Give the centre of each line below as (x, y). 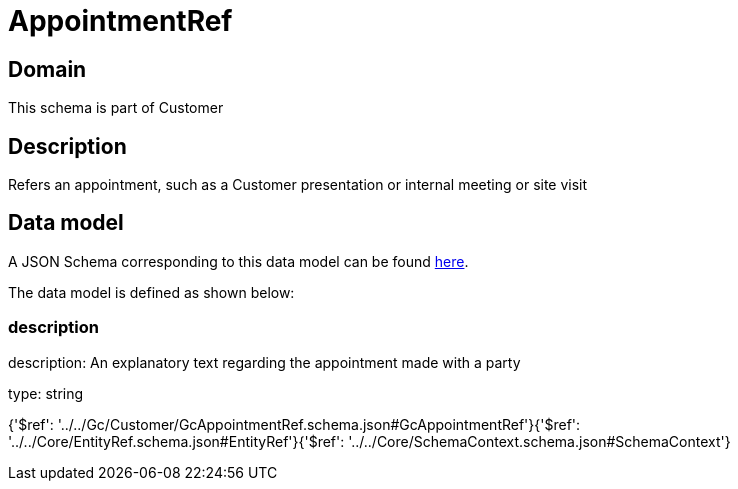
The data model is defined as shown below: (151, 292)
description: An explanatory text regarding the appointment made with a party (264, 362)
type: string (46, 393)
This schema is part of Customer (116, 108)
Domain (47, 69)
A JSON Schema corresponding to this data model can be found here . (238, 261)
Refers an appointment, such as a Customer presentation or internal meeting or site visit (298, 185)
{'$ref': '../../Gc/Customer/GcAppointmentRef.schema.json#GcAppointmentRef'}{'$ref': (294, 424)
